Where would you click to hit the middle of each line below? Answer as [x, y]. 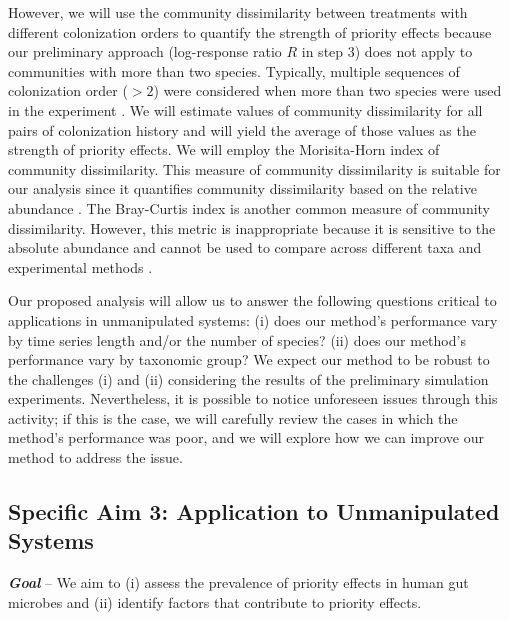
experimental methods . [80, 266]
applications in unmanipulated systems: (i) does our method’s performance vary [253, 319]
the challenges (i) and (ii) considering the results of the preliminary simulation [248, 378]
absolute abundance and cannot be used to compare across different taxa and [245, 247]
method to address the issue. [95, 457]
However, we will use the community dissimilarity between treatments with [238, 12]
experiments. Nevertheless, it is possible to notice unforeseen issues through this [253, 398]
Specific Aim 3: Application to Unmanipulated [254, 511]
